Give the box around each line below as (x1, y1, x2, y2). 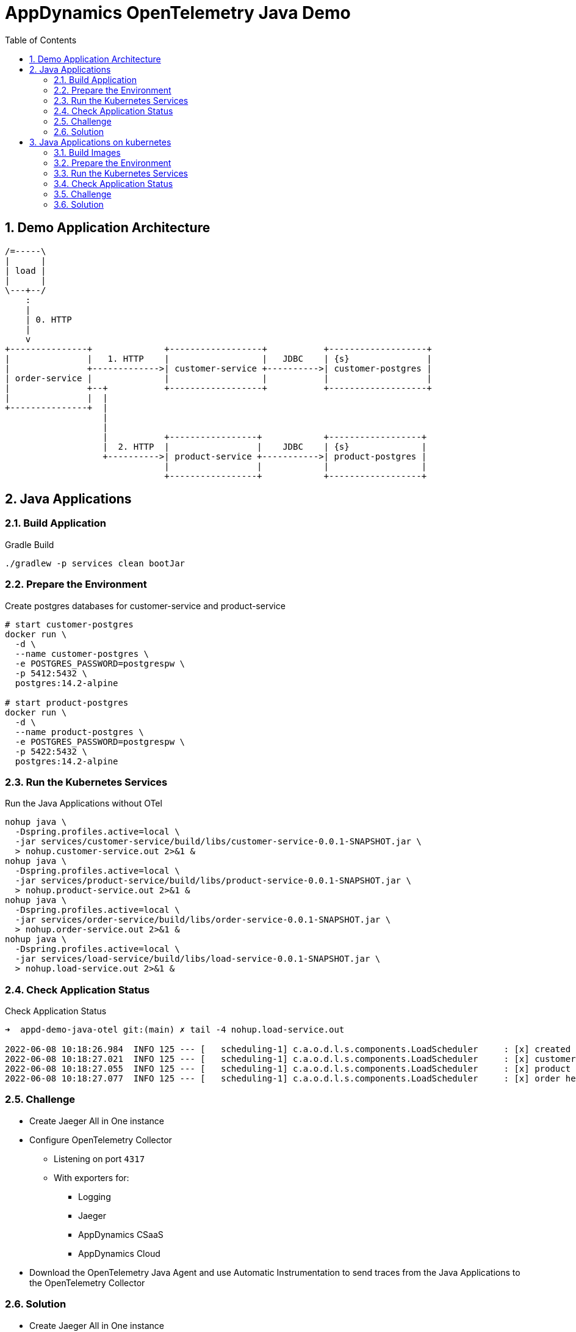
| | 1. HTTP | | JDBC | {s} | (5, 353, 432, 364)
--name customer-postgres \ (15, 648, 149, 659)
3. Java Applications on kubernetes (29, 136, 171, 147)
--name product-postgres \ (15, 726, 144, 737)
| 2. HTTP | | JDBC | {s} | (103, 441, 427, 452)
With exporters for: (54, 1172, 129, 1183)
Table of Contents (5, 34, 77, 45)
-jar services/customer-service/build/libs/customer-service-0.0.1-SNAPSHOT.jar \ (15, 836, 422, 847)
